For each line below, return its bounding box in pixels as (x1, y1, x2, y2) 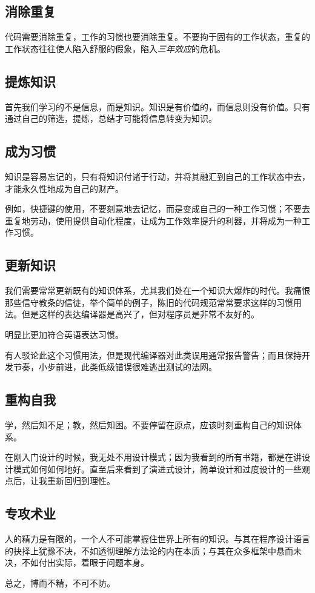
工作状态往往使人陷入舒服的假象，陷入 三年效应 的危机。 (5, 42, 225, 55)
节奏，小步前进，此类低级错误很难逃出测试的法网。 (13, 360, 217, 373)
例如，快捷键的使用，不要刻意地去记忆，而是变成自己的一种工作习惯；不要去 (5, 202, 310, 215)
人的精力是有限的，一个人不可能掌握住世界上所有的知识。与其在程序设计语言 (5, 532, 310, 545)
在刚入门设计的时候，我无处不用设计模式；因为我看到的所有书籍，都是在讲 (5, 451, 302, 463)
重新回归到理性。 (47, 474, 115, 487)
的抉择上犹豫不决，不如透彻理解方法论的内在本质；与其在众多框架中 (5, 544, 276, 557)
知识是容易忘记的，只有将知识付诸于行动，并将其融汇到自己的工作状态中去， (5, 170, 310, 182)
